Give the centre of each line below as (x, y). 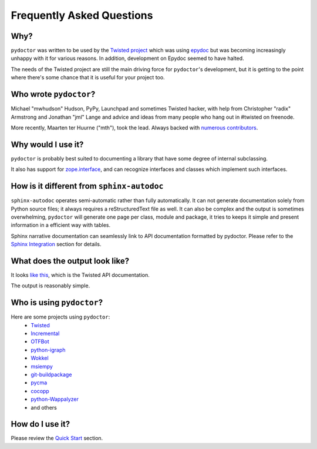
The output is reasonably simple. (50, 286)
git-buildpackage (51, 375)
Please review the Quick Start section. (57, 438)
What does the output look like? (70, 261)
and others (44, 407)
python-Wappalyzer (55, 399)
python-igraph (48, 350)
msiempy (42, 366)
